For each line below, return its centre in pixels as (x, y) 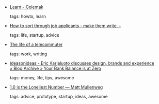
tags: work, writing (28, 54)
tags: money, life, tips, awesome (42, 78)
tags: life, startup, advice (34, 35)
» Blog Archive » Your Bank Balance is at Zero (55, 68)
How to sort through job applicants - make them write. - (65, 26)
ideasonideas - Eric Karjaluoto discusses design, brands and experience (82, 63)
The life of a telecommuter (36, 45)
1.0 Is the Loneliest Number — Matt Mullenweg (56, 87)
